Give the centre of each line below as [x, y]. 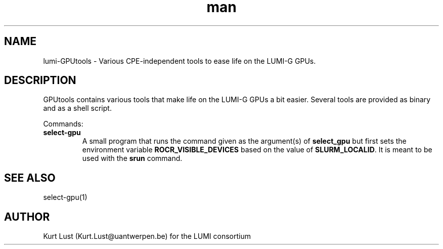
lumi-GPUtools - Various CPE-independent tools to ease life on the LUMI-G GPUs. [180, 61]
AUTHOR [27, 217]
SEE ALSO [30, 178]
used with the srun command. [132, 158]
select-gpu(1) [65, 197]
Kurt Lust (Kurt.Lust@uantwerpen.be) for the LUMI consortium [147, 236]
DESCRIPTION [40, 80]
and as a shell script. [77, 108]
